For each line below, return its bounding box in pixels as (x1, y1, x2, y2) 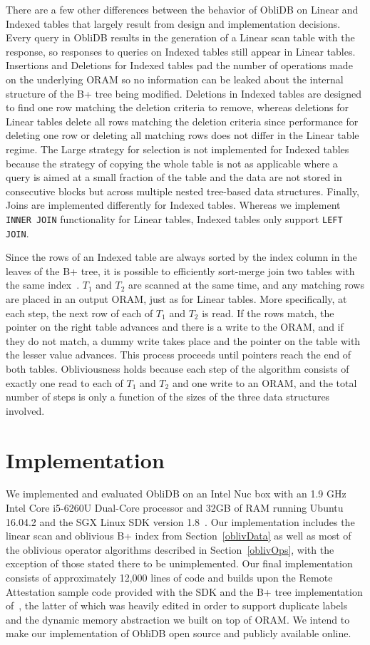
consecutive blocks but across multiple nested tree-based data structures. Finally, (6, 183, 360, 198)
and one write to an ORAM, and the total (172, 375, 357, 390)
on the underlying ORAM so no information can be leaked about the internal (6, 71, 344, 86)
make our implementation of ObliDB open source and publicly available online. (6, 626, 351, 641)
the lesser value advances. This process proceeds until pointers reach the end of (6, 347, 351, 362)
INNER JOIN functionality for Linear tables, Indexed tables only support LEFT (6, 211, 343, 226)
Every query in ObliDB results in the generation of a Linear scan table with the (6, 30, 355, 45)
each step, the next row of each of (6, 305, 153, 320)
